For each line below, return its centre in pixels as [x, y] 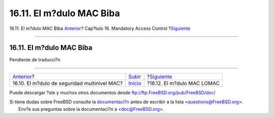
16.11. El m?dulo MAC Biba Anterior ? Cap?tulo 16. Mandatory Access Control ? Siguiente [100, 28]
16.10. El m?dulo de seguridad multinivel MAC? [67, 83]
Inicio [135, 83]
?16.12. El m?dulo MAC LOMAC [183, 83]
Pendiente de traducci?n [35, 60]
